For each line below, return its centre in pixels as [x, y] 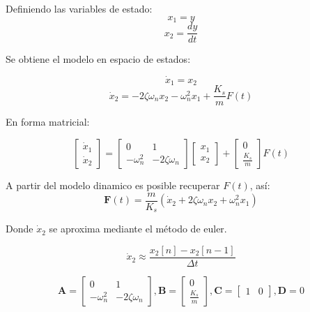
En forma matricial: [48, 122]
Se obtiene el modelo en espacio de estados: [98, 59]
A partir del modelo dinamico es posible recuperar [113, 185]
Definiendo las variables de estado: [79, 8]
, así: [260, 185]
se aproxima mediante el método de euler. [138, 229]
